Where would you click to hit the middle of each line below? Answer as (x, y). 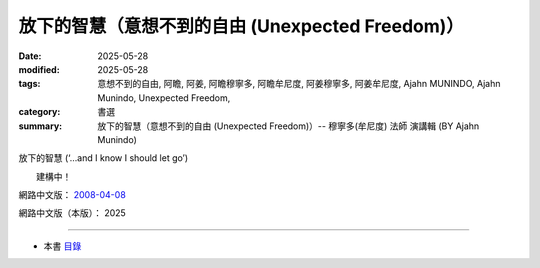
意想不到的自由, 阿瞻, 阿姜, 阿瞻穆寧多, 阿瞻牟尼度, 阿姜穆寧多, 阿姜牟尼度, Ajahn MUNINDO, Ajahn (299, 84)
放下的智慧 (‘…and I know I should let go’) (103, 158)
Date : (30, 56)
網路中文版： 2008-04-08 (72, 195)
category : (39, 112)
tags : (29, 84)
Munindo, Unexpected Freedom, (164, 97)
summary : (40, 126)
